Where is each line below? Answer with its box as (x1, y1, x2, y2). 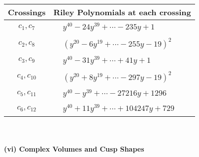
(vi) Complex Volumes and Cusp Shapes (4, 143, 144, 154)
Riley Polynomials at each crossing (53, 6, 191, 18)
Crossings (8, 6, 46, 18)
